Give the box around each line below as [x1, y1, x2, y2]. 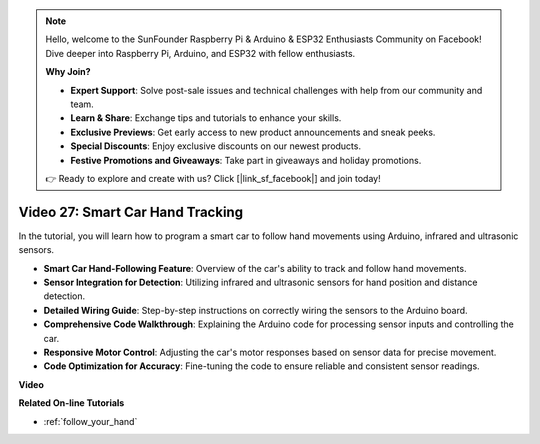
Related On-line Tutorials [18, 397, 125, 409]
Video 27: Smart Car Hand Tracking [18, 203, 244, 220]
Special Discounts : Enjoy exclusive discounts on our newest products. [70, 140, 362, 152]
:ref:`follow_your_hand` [43, 415, 138, 427]
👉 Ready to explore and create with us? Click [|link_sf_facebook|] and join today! [45, 172, 381, 184]
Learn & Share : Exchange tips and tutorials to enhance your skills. [70, 112, 342, 124]
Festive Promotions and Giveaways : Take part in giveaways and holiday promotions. [70, 154, 422, 166]
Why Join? [45, 66, 91, 78]
